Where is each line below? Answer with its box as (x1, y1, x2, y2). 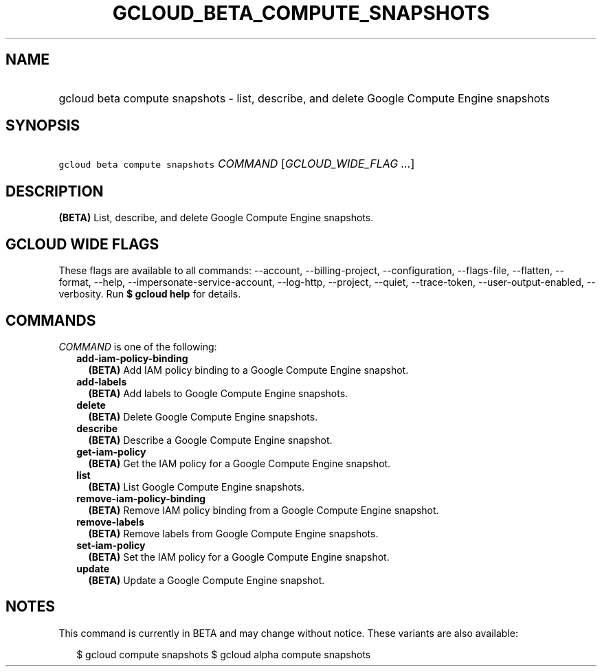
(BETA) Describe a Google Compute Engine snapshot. (88, 434, 333, 446)
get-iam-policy (76, 445, 146, 458)
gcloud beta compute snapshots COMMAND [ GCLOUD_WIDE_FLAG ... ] (58, 157, 415, 171)
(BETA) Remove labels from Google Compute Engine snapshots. (88, 527, 379, 539)
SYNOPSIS (5, 117, 80, 135)
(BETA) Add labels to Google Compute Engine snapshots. (88, 387, 348, 399)
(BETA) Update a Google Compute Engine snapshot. (88, 574, 325, 586)
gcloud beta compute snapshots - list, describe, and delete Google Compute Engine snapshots (58, 91, 550, 105)
